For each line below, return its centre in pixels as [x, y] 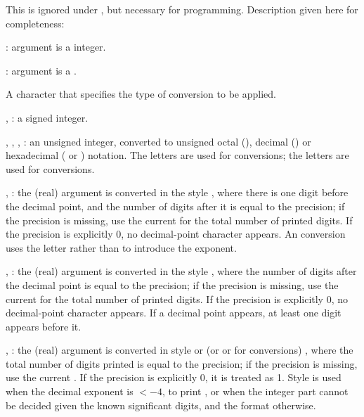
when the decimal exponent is [70, 391]
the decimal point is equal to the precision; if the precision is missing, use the [172, 284]
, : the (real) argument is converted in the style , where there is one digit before [177, 192]
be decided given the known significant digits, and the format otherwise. [161, 405]
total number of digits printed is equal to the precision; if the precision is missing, [182, 363]
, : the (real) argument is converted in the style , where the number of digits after [181, 271]
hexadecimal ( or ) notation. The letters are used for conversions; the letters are [177, 155]
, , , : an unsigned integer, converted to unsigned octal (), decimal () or [158, 141]
